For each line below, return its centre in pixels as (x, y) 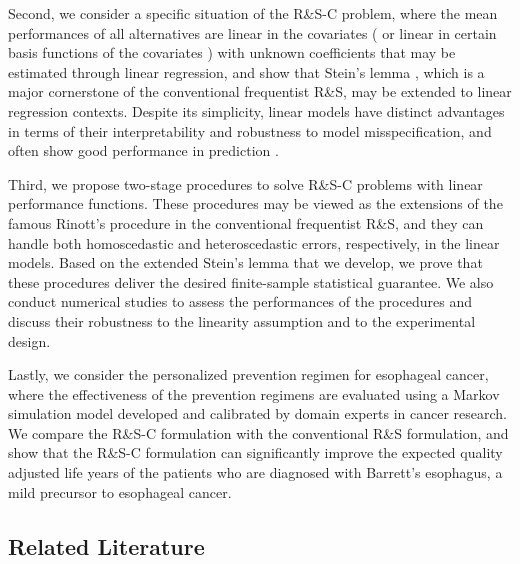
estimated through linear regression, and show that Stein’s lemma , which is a (246, 71)
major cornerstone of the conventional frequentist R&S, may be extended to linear (260, 91)
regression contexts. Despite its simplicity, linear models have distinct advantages (256, 110)
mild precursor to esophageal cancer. (120, 491)
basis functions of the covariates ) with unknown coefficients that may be (232, 52)
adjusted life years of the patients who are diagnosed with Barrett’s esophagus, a (255, 472)
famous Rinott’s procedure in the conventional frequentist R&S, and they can (246, 222)
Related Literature (106, 545)
